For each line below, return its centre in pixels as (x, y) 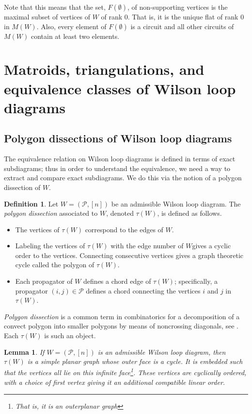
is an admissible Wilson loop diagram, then (162, 352)
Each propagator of (44, 281)
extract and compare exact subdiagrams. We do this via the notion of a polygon (123, 178)
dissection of (22, 187)
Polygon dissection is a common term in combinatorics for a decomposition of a (122, 316)
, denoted (120, 213)
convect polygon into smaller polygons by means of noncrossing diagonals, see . (121, 326)
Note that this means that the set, (55, 7)
